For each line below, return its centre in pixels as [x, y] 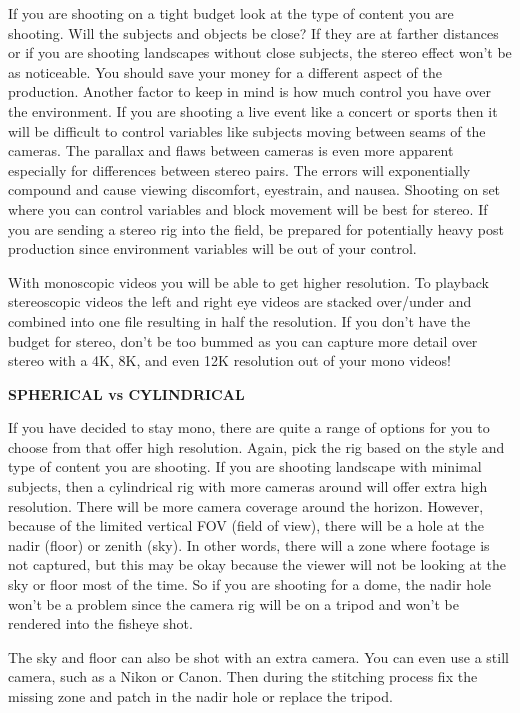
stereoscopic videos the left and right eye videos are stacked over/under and [240, 301]
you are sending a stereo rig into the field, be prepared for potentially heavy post [256, 228]
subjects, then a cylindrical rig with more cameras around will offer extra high [248, 486]
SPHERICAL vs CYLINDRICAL [126, 393]
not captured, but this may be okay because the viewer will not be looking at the [257, 564]
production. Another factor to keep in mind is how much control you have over [249, 91]
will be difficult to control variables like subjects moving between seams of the [247, 130]
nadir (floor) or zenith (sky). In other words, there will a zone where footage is [249, 544]
